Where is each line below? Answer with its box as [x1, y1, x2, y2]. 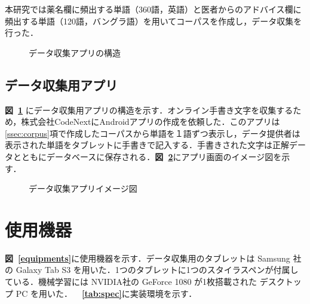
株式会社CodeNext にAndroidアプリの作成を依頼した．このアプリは [21, 115, 280, 128]
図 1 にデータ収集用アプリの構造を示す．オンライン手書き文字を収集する [5, 103, 293, 116]
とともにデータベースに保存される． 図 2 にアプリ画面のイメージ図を [13, 150, 282, 162]
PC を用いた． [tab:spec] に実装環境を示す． [16, 287, 197, 299]
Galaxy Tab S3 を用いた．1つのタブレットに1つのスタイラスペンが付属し [16, 263, 299, 276]
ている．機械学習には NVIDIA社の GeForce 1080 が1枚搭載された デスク [5, 275, 285, 288]
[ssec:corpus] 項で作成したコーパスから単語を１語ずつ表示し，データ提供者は [5, 127, 300, 139]
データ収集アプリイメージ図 [29, 182, 137, 195]
